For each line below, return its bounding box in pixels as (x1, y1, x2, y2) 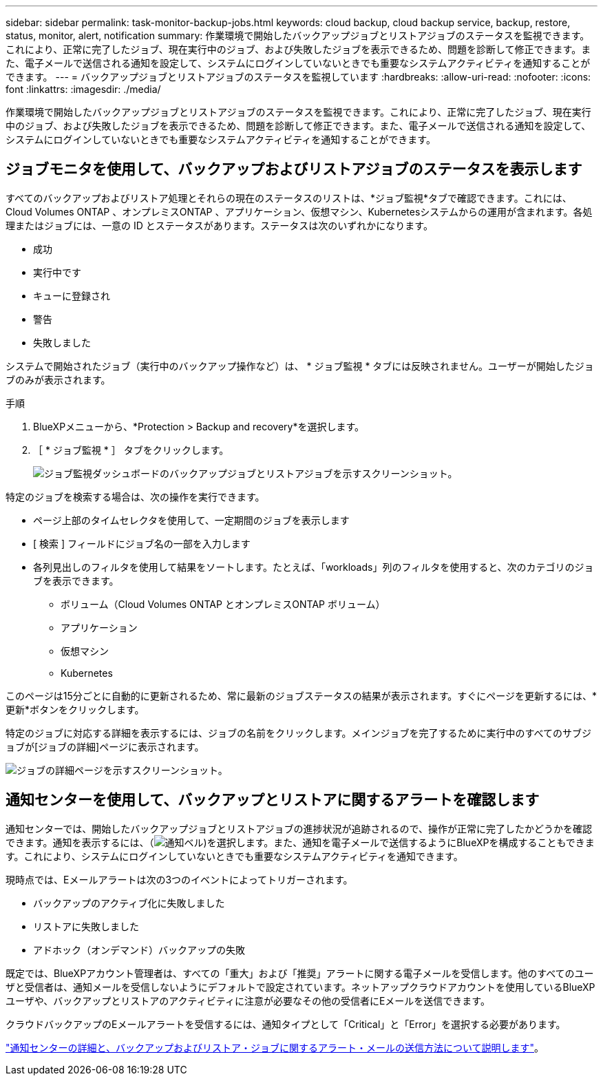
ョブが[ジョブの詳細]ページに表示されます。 (6, 740, 204, 753)
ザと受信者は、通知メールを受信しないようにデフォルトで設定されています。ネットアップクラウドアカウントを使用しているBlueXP (6, 980, 595, 993)
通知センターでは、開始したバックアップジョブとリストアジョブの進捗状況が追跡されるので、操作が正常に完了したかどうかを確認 (6, 822, 593, 835)
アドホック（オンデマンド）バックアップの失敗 (33, 943, 245, 956)
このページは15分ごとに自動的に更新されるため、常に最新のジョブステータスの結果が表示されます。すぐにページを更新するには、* (6, 689, 597, 702)
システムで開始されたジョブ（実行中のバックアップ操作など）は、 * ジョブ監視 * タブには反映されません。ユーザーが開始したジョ (6, 359, 594, 372)
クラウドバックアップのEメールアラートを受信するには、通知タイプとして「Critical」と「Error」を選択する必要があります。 (6, 1018, 566, 1030)
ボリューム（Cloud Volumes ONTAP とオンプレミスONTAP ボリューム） (61, 598, 385, 610)
